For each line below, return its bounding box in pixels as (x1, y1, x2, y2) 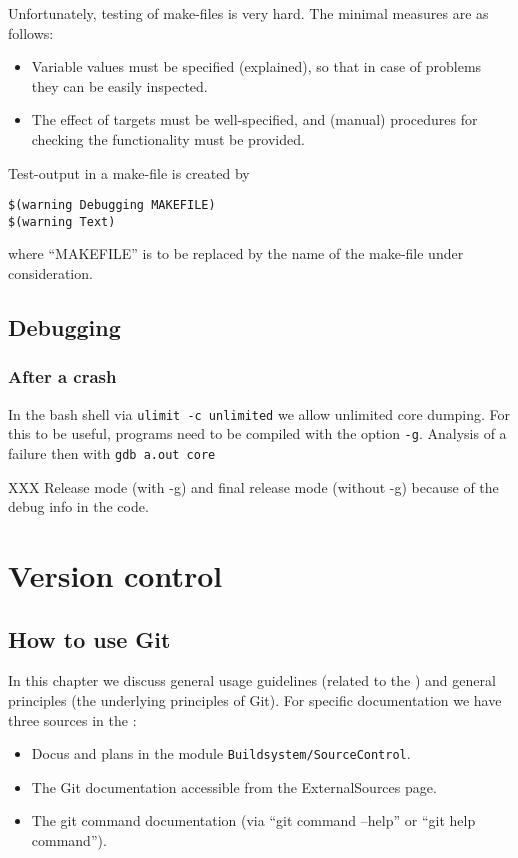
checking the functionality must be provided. (31, 128, 305, 149)
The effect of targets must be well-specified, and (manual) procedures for (31, 109, 478, 130)
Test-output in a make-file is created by (8, 162, 250, 183)
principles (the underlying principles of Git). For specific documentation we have (8, 689, 502, 710)
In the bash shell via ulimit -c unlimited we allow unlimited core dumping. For (8, 403, 511, 424)
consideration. (8, 263, 93, 284)
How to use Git (8, 623, 171, 654)
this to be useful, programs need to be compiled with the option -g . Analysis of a (8, 423, 507, 444)
